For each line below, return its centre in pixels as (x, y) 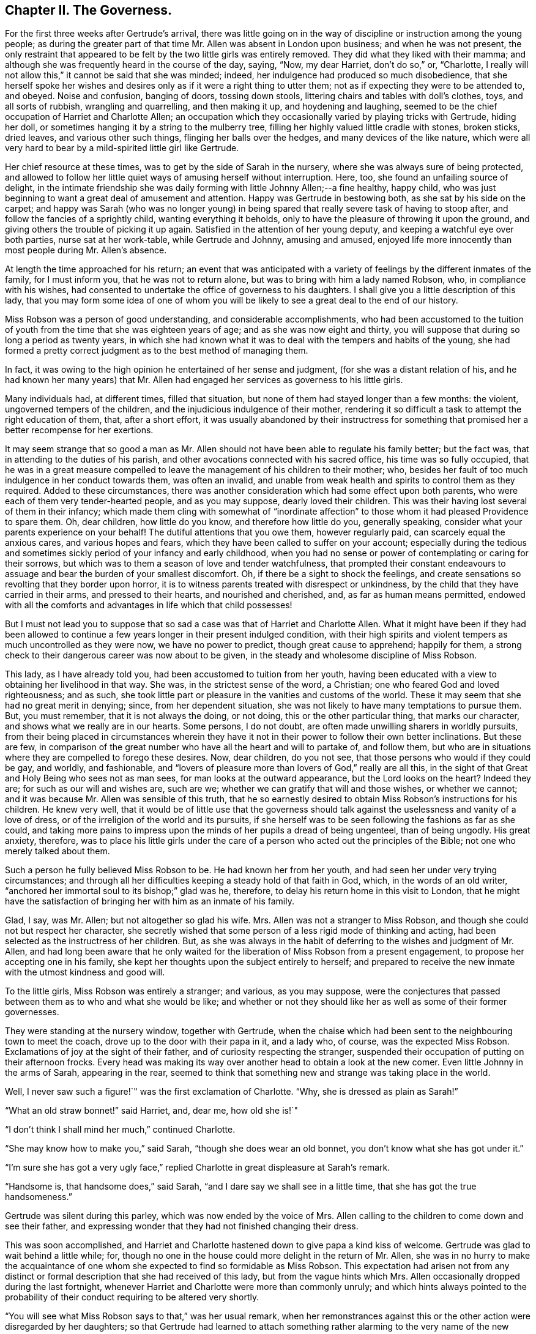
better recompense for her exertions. (79, 430)
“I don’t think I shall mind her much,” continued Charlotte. (120, 1130)
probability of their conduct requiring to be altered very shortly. (132, 1297)
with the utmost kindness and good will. (85, 972)
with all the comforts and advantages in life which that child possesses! (149, 605)
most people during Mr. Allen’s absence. (86, 250)
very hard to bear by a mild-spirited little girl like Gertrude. (122, 148)
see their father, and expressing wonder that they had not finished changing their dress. (182, 1226)
